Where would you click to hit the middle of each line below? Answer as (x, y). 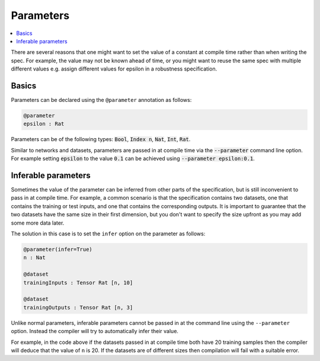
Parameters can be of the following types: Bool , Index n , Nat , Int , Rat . (101, 139)
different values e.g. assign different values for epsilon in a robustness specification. (114, 69)
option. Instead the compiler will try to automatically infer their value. (95, 331)
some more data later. (38, 223)
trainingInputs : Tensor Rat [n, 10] (78, 282)
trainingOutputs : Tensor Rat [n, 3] (78, 307)
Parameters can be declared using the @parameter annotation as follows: (101, 100)
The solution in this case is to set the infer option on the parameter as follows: (108, 234)
